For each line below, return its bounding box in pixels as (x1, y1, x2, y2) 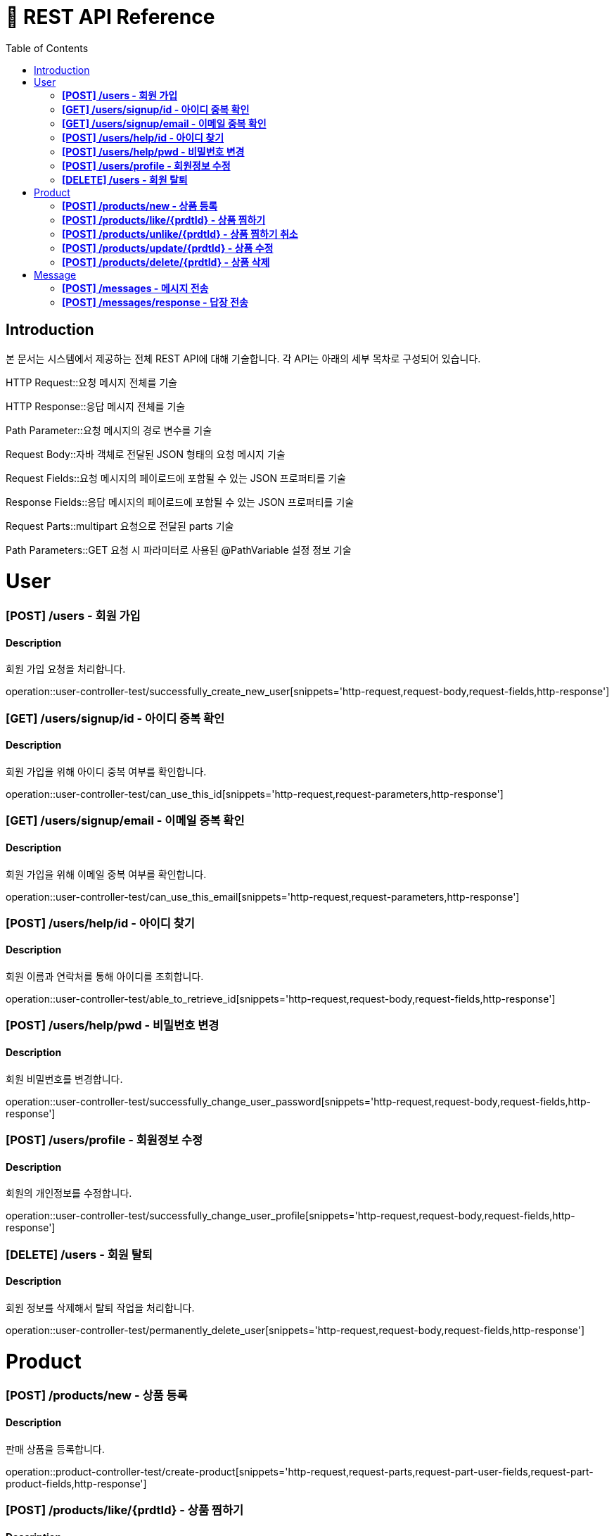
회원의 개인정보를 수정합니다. (6, 1187, 132, 1200)
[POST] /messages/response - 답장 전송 (62, 296, 248, 308)
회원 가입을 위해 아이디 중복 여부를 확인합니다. (6, 765, 207, 777)
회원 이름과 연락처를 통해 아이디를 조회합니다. (6, 970, 204, 983)
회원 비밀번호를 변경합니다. (6, 1072, 123, 1085)
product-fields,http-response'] (6, 1477, 147, 1490)
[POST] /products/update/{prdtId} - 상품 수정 (62, 241, 274, 254)
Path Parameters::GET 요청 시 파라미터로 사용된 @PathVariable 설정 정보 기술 (6, 543, 352, 556)
